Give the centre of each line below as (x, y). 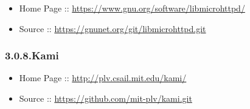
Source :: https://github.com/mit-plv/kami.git (106, 98)
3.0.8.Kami (32, 55)
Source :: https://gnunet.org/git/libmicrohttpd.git (113, 28)
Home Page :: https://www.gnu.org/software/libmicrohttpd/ (132, 8)
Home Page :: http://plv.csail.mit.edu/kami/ (103, 78)
